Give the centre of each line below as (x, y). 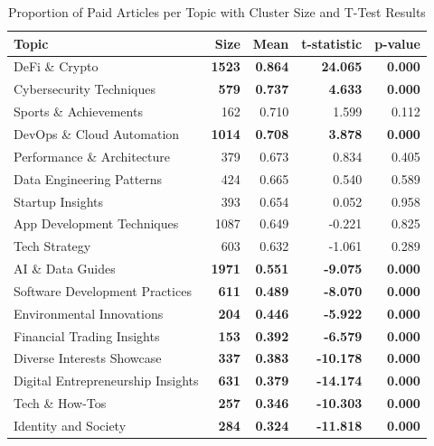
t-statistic (332, 43)
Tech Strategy (52, 246)
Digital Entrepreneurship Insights (106, 381)
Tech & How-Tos (60, 403)
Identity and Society (70, 425)
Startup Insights (58, 201)
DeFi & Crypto (56, 66)
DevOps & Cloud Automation (97, 133)
